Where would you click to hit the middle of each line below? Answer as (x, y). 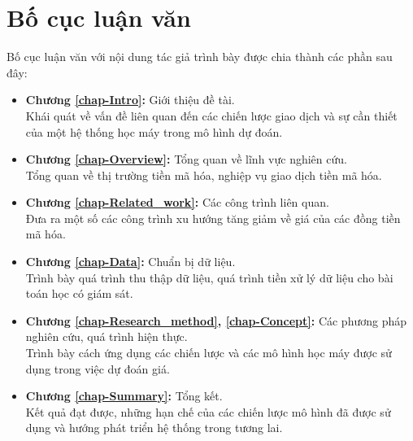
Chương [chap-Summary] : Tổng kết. (124, 396)
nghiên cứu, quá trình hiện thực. (107, 336)
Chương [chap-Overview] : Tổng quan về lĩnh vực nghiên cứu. (186, 159)
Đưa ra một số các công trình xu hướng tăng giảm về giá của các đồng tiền (213, 218)
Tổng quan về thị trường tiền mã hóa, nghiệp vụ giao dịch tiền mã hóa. (204, 175)
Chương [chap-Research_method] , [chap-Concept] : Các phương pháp (216, 320)
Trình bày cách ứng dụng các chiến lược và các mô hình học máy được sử (209, 353)
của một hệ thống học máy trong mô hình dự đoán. (154, 131)
